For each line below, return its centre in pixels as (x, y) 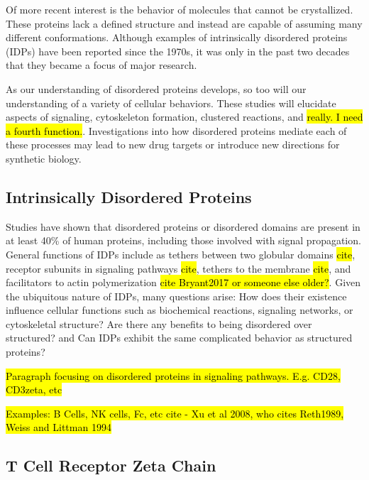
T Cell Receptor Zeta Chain (111, 465)
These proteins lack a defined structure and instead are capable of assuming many (184, 23)
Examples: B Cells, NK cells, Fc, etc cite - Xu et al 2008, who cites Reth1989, (175, 413)
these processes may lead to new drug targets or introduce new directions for (173, 144)
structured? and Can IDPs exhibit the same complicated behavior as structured (179, 338)
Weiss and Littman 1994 (59, 427)
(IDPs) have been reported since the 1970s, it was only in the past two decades (178, 51)
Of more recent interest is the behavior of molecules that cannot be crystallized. (180, 9)
